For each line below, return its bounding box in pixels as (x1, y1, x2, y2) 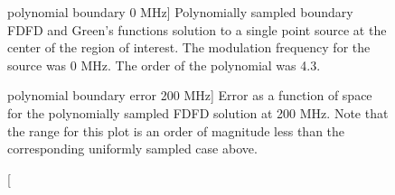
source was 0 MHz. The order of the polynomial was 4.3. (7, 55, 321, 74)
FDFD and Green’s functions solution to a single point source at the (7, 20, 387, 39)
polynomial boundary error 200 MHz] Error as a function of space (7, 86, 372, 105)
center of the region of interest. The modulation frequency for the (7, 38, 371, 57)
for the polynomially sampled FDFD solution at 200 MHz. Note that (7, 103, 389, 122)
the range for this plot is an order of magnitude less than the (7, 121, 345, 140)
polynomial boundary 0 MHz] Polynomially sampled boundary (7, 3, 353, 21)
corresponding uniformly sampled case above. (7, 139, 258, 158)
